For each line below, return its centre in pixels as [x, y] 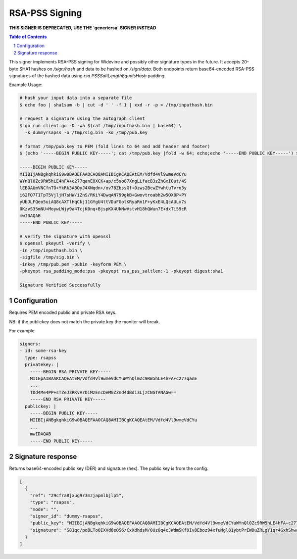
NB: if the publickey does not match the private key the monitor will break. [85, 321]
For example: [23, 331]
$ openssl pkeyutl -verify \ [55, 243]
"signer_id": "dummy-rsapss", [67, 516]
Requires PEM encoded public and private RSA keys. [63, 312]
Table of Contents [28, 37]
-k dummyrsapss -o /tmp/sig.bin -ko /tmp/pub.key [86, 133]
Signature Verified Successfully [60, 285]
